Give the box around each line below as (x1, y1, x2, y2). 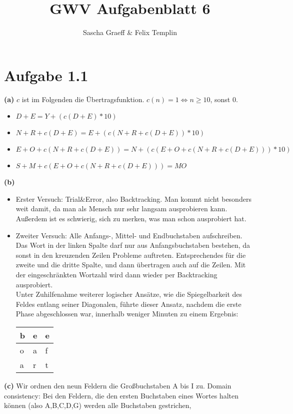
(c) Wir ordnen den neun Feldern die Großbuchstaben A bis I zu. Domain (4, 380, 231, 390)
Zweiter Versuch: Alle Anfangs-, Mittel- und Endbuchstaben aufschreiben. (15, 230, 242, 240)
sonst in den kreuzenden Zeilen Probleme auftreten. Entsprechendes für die (15, 249, 246, 260)
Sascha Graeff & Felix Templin (83, 27, 177, 38)
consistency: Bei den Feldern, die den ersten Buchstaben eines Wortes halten (4, 390, 238, 400)
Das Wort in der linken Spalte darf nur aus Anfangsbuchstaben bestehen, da (15, 240, 250, 250)
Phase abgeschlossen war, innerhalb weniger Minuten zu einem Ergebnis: (15, 308, 238, 319)
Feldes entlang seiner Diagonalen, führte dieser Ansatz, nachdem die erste (15, 298, 241, 309)
